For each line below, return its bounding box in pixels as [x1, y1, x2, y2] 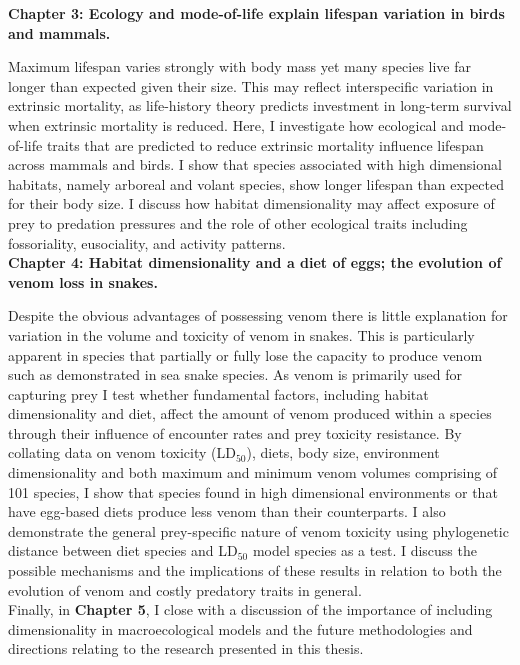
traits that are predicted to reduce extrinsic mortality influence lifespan [46, 134, 484, 155]
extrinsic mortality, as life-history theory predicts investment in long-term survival [8, 95, 512, 116]
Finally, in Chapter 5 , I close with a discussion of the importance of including [8, 599, 493, 620]
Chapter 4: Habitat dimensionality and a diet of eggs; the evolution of [8, 252, 502, 273]
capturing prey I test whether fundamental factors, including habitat [8, 383, 429, 404]
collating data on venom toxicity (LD [8, 442, 236, 463]
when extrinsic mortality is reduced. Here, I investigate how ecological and [8, 114, 464, 135]
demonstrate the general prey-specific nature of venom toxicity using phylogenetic [8, 520, 509, 541]
